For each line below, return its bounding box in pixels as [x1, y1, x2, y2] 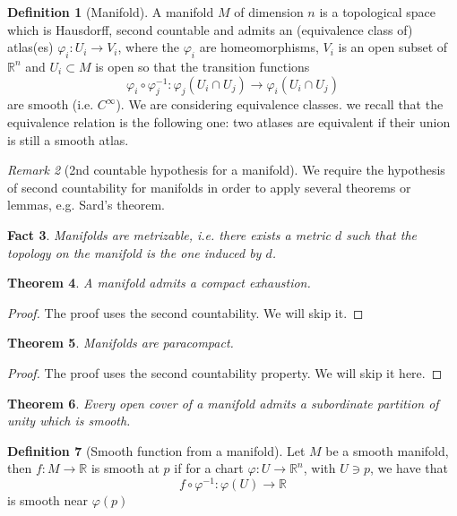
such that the [346, 225, 417, 244]
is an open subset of [338, 38, 448, 56]
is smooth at [91, 459, 160, 477]
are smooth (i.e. [7, 95, 94, 114]
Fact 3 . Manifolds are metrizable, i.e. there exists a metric [7, 225, 331, 244]
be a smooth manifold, [325, 441, 449, 460]
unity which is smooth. [7, 411, 131, 430]
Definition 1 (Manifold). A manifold [7, 3, 214, 21]
